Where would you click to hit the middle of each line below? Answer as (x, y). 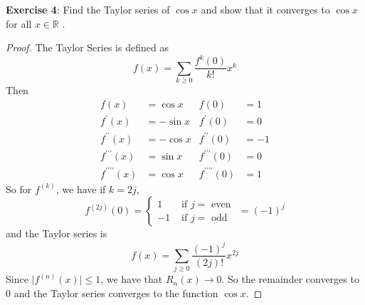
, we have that (132, 279)
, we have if (81, 188)
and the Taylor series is (57, 233)
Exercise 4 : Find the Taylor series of (88, 9)
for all (19, 23)
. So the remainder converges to (290, 279)
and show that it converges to (265, 9)
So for (19, 188)
